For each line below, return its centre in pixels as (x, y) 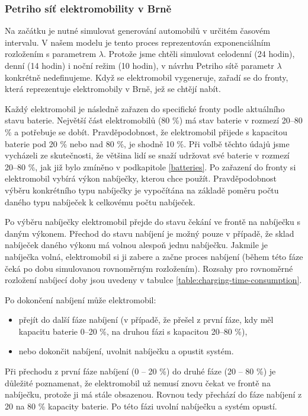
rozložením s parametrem (51, 54)
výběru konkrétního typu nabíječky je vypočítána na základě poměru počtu (142, 190)
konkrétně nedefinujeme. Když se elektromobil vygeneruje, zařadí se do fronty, (147, 77)
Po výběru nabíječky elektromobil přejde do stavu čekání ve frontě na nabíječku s (153, 222)
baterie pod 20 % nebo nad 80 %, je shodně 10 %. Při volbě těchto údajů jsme (147, 143)
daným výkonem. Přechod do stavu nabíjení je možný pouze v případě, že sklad (150, 233)
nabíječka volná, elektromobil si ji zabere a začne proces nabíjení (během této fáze (154, 256)
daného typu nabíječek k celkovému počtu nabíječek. (100, 201)
